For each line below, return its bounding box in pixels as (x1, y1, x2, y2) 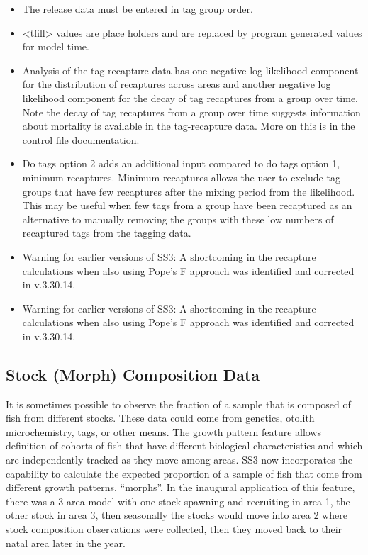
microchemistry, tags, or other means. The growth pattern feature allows (6, 424, 322, 439)
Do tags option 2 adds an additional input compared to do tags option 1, (22, 156, 340, 171)
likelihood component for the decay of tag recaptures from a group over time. (22, 90, 358, 105)
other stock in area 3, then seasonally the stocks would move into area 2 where (6, 508, 347, 522)
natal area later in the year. (6, 535, 126, 550)
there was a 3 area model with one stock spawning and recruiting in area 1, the (6, 493, 350, 508)
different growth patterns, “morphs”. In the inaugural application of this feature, (6, 480, 355, 495)
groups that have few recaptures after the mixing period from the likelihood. (22, 184, 355, 198)
